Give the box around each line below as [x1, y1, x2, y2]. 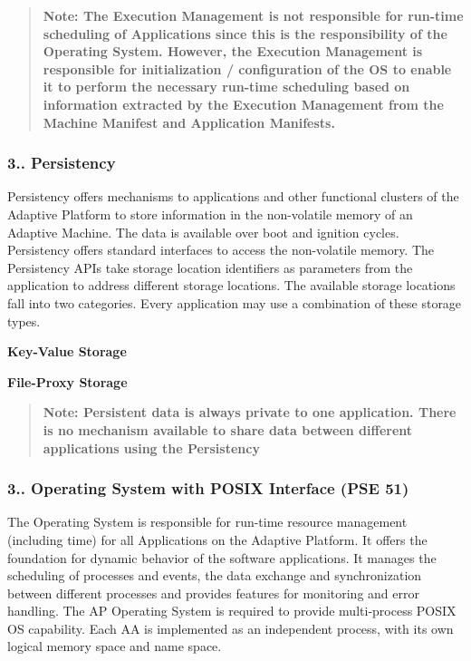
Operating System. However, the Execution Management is [43, 42, 423, 61]
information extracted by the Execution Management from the [43, 94, 444, 113]
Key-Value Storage [7, 342, 127, 361]
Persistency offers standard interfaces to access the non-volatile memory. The [7, 240, 435, 259]
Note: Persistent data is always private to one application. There [43, 403, 457, 422]
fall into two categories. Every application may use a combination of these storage [7, 293, 462, 312]
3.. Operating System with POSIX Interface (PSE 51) [7, 477, 409, 500]
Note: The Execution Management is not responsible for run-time [43, 6, 464, 24]
